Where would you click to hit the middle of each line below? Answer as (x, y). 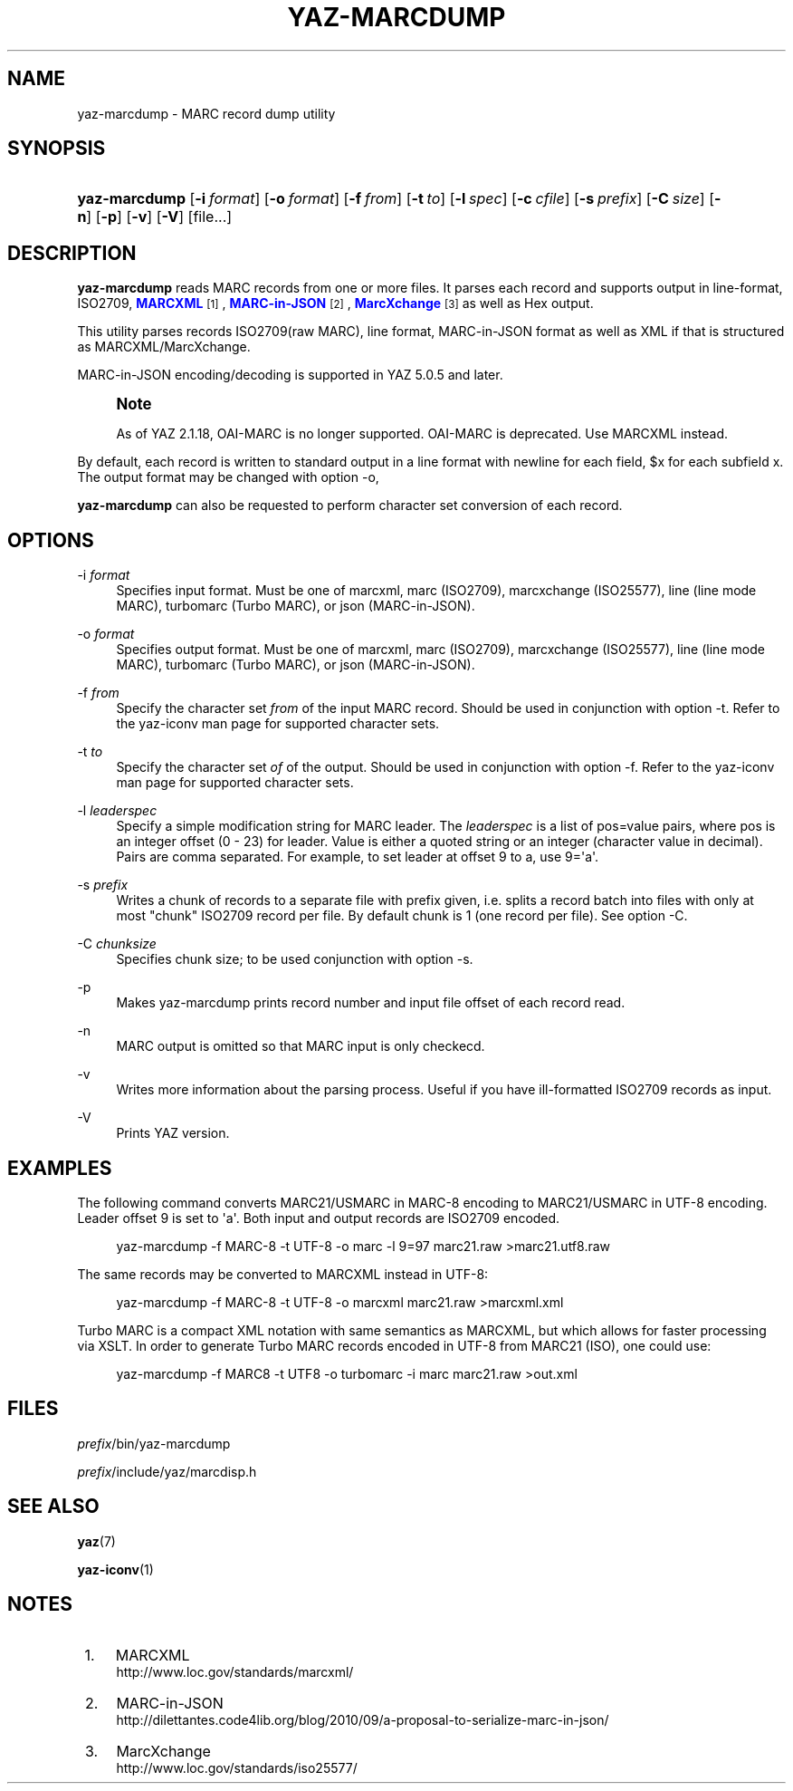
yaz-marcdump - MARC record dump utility (206, 113)
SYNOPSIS (57, 149)
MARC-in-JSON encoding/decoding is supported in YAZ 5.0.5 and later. (290, 375)
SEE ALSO (53, 1507)
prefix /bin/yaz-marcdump (154, 1443)
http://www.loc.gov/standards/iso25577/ (237, 1767)
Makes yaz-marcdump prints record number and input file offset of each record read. (371, 1003)
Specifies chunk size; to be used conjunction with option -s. (295, 959)
